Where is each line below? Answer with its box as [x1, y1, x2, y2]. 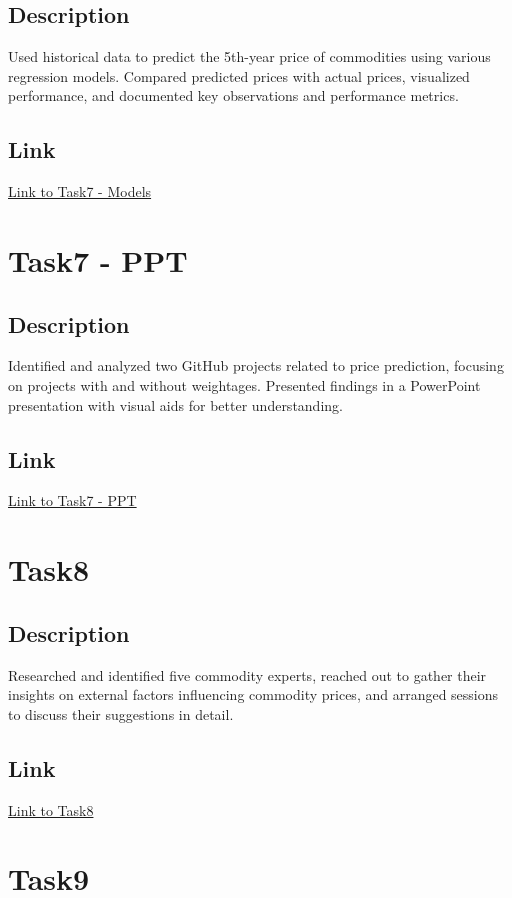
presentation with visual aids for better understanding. [8, 394, 343, 415]
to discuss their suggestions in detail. [8, 703, 234, 724]
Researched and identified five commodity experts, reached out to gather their [8, 664, 487, 685]
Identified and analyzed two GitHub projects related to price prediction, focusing [8, 355, 504, 376]
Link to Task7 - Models [8, 181, 152, 202]
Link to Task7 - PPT [8, 490, 137, 511]
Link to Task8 [8, 799, 94, 820]
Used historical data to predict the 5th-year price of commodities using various [8, 46, 491, 67]
